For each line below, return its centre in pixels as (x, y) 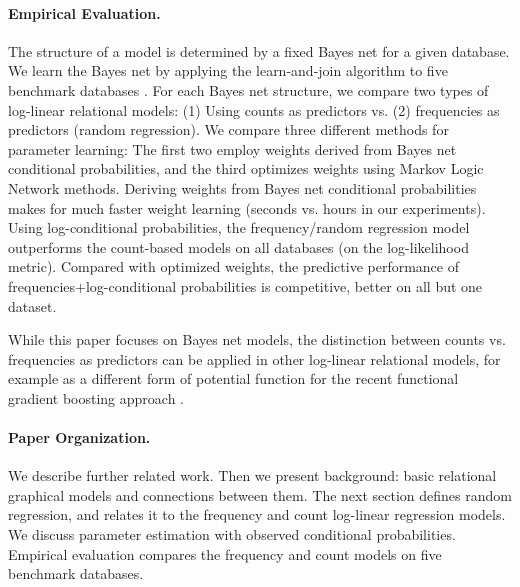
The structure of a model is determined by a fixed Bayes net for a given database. (259, 50)
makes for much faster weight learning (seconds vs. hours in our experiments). (247, 207)
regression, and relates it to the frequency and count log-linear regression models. (257, 514)
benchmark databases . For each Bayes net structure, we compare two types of (248, 89)
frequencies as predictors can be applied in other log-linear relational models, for (254, 358)
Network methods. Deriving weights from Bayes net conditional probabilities (242, 187)
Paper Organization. (79, 437)
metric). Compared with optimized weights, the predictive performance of (233, 266)
